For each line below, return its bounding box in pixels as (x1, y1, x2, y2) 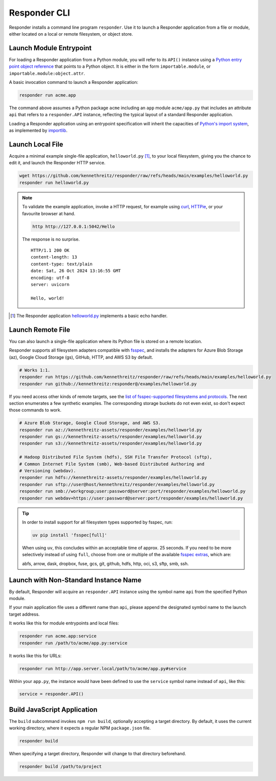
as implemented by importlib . (9, 127, 68, 134)
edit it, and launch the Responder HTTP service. (9, 160, 106, 166)
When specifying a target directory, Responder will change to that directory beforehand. (9, 751, 186, 757)
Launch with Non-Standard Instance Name (9, 576, 141, 584)
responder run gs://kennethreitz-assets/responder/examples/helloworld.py (19, 434, 202, 440)
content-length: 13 (31, 254, 78, 260)
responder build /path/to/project (19, 764, 102, 769)
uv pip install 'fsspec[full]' (32, 532, 107, 538)
